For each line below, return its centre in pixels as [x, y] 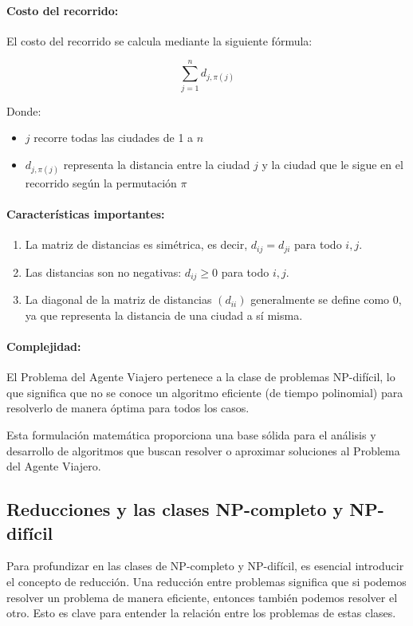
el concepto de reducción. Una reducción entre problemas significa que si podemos [206, 581]
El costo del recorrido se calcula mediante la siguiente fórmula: [159, 40]
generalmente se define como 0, [326, 299]
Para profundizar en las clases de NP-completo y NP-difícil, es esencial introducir [205, 566]
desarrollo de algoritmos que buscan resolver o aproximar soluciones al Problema [203, 450]
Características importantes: [86, 214]
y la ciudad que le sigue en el [332, 164]
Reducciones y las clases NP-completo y [175, 509]
